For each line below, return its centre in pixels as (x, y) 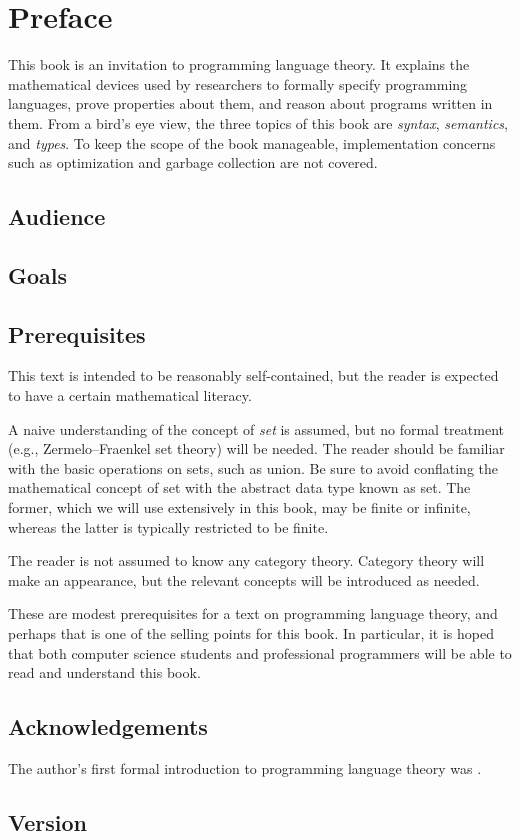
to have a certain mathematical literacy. (130, 395)
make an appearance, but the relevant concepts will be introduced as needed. (244, 579)
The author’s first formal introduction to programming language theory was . (245, 767)
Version (47, 821)
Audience (57, 216)
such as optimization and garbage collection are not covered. (193, 162)
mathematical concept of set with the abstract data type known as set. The (239, 487)
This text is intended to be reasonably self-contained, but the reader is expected (253, 375)
